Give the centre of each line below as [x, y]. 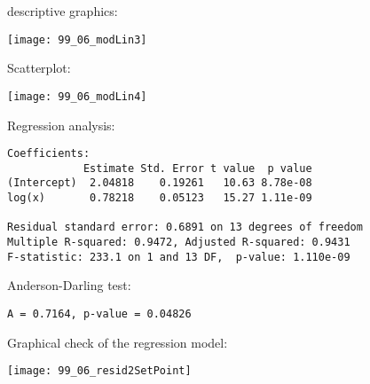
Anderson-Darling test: [69, 285]
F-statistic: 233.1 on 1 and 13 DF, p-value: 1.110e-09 [179, 257]
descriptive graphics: [63, 11]
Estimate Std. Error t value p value [197, 168]
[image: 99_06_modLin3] [77, 39]
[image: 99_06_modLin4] [77, 96]
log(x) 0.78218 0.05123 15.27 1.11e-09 [160, 198]
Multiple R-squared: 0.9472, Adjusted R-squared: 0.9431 [179, 243]
